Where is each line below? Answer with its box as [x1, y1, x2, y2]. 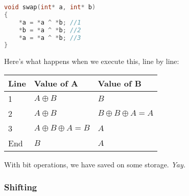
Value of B [98, 77, 141, 89]
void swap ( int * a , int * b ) [4, 4, 96, 11]
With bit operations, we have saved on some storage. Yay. [4, 159, 185, 169]
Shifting [4, 181, 37, 193]
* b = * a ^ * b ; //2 [18, 26, 81, 34]
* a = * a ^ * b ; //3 [18, 34, 81, 41]
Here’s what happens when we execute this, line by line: [4, 56, 179, 67]
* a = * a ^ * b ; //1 [18, 18, 81, 26]
